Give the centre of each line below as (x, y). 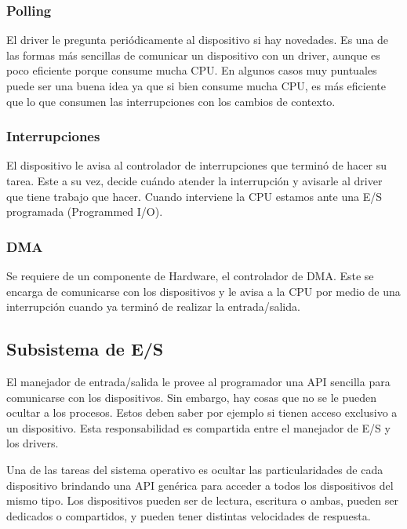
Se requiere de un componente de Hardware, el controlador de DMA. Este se (190, 275)
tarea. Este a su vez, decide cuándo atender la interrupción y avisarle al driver (194, 181)
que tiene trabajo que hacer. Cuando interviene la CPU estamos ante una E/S (194, 196)
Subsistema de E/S (85, 349)
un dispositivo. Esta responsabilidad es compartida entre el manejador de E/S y (198, 427)
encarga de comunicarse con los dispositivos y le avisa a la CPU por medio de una (203, 291)
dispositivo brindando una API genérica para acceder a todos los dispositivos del (200, 485)
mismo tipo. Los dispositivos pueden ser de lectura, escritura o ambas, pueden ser (202, 500)
